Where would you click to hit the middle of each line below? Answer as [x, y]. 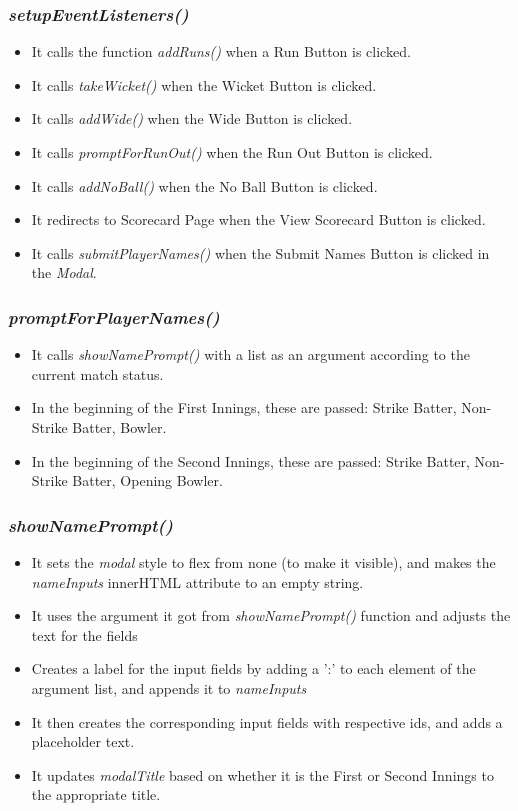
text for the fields [84, 634]
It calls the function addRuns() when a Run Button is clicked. [221, 51]
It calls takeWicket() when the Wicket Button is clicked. [204, 84]
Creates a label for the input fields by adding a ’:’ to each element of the [253, 668]
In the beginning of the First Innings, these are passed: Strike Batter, [244, 407]
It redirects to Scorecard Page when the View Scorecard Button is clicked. [258, 219]
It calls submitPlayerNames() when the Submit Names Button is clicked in [260, 252]
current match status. [97, 373]
